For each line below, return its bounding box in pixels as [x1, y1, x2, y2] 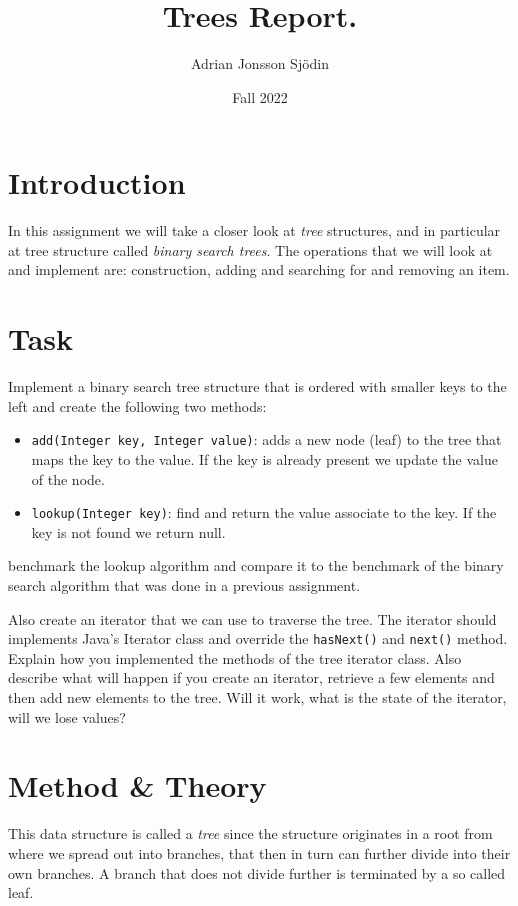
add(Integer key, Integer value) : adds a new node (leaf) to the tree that [31, 429, 502, 450]
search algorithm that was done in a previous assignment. [8, 575, 361, 596]
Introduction [8, 162, 186, 203]
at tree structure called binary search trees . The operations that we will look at [8, 239, 493, 260]
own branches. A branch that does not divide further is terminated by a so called [8, 862, 506, 883]
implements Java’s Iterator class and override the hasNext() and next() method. [8, 628, 508, 649]
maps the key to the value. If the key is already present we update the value [31, 449, 498, 469]
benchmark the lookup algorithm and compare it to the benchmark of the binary [8, 555, 504, 576]
